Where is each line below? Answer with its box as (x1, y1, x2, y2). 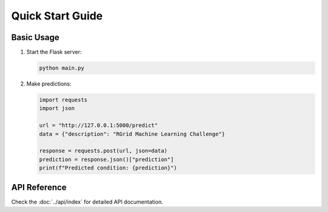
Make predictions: (26, 80, 72, 87)
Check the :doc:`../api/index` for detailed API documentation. (11, 198, 163, 205)
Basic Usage (11, 32, 60, 43)
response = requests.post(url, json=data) (39, 148, 168, 154)
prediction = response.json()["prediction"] (39, 156, 174, 163)
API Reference (11, 182, 67, 193)
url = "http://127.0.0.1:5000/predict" (39, 122, 158, 129)
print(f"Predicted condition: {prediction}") (39, 165, 177, 171)
